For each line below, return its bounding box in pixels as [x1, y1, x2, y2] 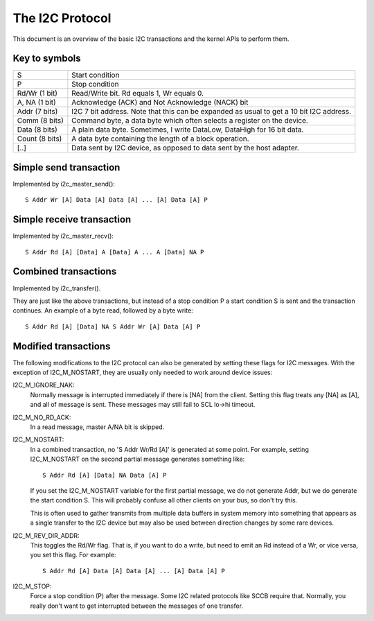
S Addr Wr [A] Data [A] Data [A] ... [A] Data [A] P [25, 196, 208, 204]
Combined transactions [12, 265, 117, 277]
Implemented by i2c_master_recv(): [12, 232, 114, 240]
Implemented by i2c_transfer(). [12, 284, 101, 292]
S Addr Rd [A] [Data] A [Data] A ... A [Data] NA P [25, 248, 204, 256]
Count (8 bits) [17, 134, 62, 143]
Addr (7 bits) [17, 107, 58, 116]
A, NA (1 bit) [17, 98, 57, 107]
